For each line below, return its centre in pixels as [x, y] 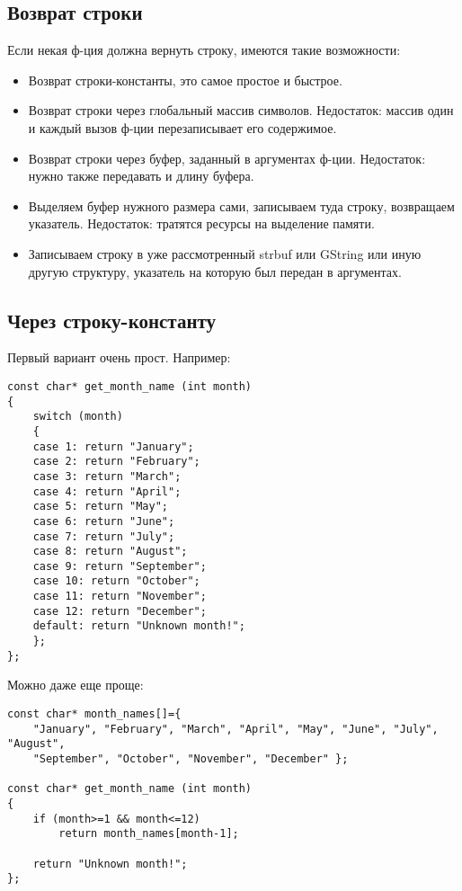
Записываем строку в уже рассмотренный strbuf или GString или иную [225, 253]
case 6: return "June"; [104, 521]
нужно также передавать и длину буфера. [141, 176]
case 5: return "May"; [100, 507]
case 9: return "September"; [120, 566]
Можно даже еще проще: [76, 685]
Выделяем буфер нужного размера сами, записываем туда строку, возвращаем [241, 205]
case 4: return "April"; [107, 491]
